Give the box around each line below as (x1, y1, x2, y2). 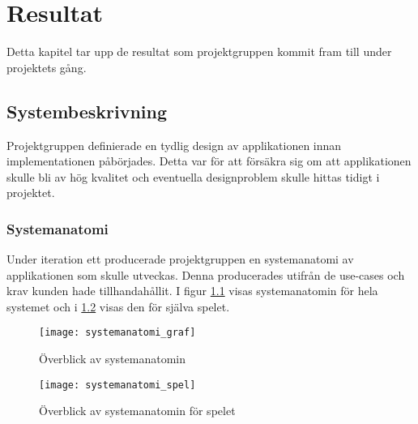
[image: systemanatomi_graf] (39, 327, 196, 339)
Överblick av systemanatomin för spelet (39, 402, 236, 419)
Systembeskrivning (6, 98, 168, 123)
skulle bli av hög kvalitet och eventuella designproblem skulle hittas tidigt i (6, 168, 380, 185)
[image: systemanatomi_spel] (39, 379, 196, 391)
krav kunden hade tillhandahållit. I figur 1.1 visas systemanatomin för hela (6, 282, 378, 299)
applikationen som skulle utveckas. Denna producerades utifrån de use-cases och (6, 266, 405, 283)
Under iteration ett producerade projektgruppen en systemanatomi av (6, 251, 354, 268)
